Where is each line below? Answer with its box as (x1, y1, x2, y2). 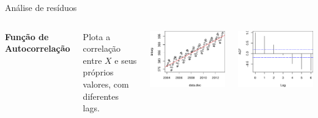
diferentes (83, 89, 119, 102)
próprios (83, 66, 114, 78)
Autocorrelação (5, 42, 70, 55)
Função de (5, 30, 49, 43)
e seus (114, 54, 137, 66)
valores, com (83, 77, 129, 90)
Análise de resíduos (5, 1, 77, 13)
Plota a (83, 30, 111, 43)
